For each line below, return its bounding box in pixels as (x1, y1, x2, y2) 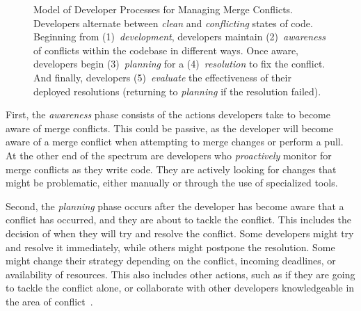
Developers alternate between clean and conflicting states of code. (33, 15, 313, 30)
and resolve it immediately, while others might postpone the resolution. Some (6, 239, 335, 254)
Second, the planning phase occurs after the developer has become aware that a (6, 198, 344, 213)
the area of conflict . (6, 294, 93, 308)
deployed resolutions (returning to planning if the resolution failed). (33, 83, 321, 98)
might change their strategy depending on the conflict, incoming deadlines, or (6, 253, 336, 268)
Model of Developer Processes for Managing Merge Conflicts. (33, 2, 294, 16)
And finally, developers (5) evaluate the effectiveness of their (33, 70, 291, 84)
